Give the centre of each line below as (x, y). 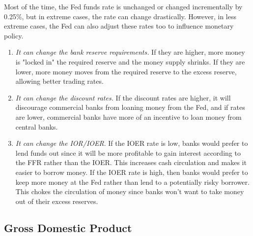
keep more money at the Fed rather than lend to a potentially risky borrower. (132, 182)
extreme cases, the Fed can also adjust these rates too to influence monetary (119, 26)
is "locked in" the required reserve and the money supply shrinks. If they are (130, 61)
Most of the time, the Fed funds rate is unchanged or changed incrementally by (123, 6)
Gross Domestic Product (68, 227)
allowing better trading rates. (59, 81)
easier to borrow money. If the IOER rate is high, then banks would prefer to (132, 172)
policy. (14, 35)
